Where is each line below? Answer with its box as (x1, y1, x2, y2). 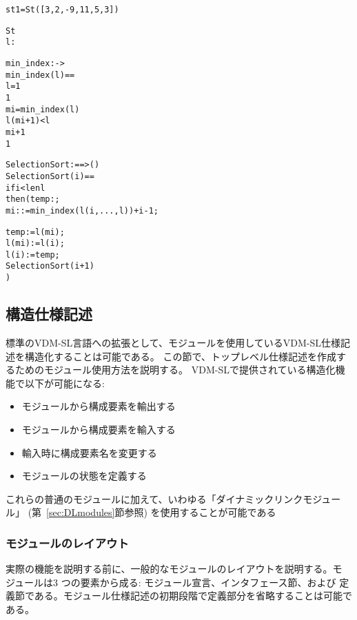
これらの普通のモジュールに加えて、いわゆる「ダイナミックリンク (6, 491, 303, 506)
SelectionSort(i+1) (6, 261, 94, 271)
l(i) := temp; (6, 249, 60, 260)
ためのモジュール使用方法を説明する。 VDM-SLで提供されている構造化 (14, 362, 336, 377)
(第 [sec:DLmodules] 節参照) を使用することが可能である (28, 505, 276, 519)
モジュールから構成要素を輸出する (21, 399, 176, 413)
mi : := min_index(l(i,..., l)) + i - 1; (6, 205, 159, 216)
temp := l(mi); (6, 227, 65, 237)
